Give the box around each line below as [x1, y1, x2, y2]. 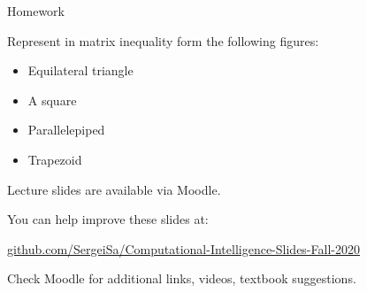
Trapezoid [27, 150, 82, 168]
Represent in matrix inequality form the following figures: [7, 31, 319, 50]
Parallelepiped [27, 120, 105, 139]
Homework [7, 2, 65, 19]
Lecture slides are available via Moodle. [7, 180, 221, 198]
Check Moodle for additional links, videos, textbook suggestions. [7, 269, 356, 288]
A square [27, 90, 77, 109]
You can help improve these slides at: [7, 210, 209, 228]
